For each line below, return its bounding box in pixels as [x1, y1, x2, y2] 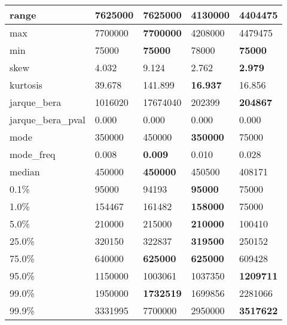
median [10, 165, 40, 178]
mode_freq [10, 147, 56, 161]
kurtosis [10, 78, 42, 92]
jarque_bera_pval [10, 113, 86, 126]
